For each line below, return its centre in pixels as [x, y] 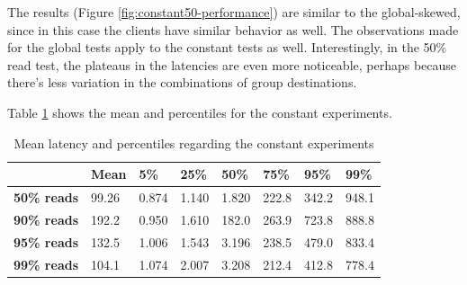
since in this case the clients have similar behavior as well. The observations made [233, 29]
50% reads [46, 197]
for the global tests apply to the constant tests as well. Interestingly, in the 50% [227, 47]
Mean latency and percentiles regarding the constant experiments [194, 142]
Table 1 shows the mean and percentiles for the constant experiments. [200, 112]
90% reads [46, 219]
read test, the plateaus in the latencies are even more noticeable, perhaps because [232, 64]
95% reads [46, 241]
